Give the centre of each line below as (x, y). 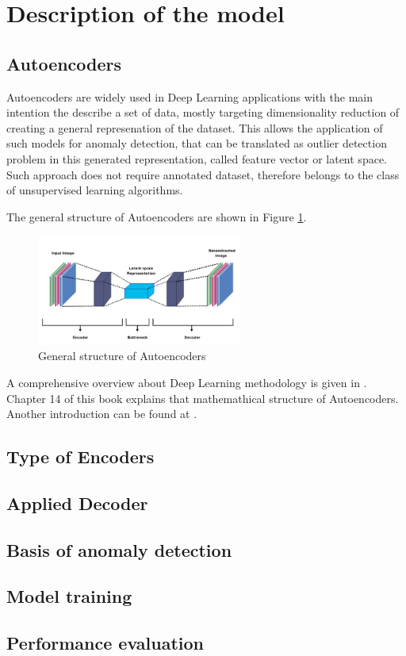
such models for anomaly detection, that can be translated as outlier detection (197, 143)
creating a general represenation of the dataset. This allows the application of (195, 127)
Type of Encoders (80, 457)
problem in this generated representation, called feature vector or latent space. (197, 158)
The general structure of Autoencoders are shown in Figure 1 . (157, 216)
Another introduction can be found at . (102, 414)
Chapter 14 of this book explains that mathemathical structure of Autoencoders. (203, 398)
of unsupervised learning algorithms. (95, 190)
